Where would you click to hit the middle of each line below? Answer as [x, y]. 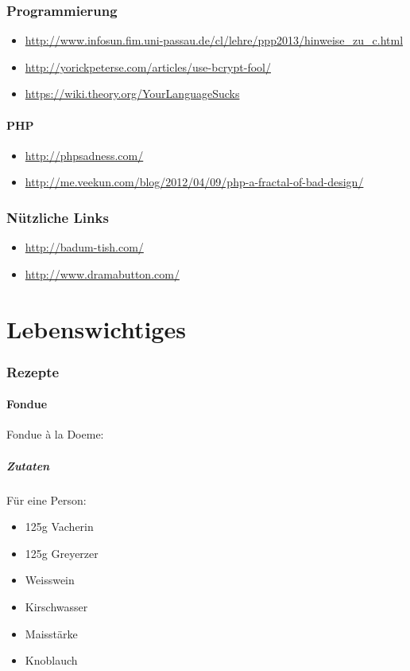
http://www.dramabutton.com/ [102, 273]
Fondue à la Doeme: [55, 434]
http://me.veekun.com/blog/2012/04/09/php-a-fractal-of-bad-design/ [194, 182]
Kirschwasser [56, 606]
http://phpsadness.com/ [84, 155]
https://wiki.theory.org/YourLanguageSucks [132, 94]
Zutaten [28, 465]
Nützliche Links [58, 217]
